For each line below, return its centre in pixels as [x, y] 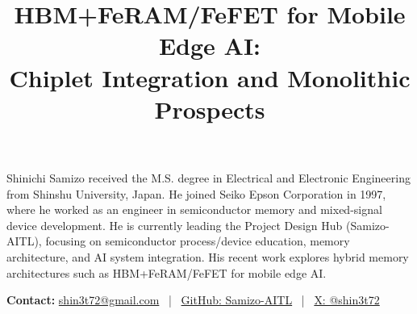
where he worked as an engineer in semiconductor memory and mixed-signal [194, 209]
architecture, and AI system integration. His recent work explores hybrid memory [208, 256]
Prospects [210, 109]
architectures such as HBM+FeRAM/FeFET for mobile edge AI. [167, 272]
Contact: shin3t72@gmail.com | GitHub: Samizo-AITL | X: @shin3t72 [193, 300]
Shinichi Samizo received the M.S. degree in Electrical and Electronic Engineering [208, 177]
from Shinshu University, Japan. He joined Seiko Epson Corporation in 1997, [196, 193]
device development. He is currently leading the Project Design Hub [175, 225]
